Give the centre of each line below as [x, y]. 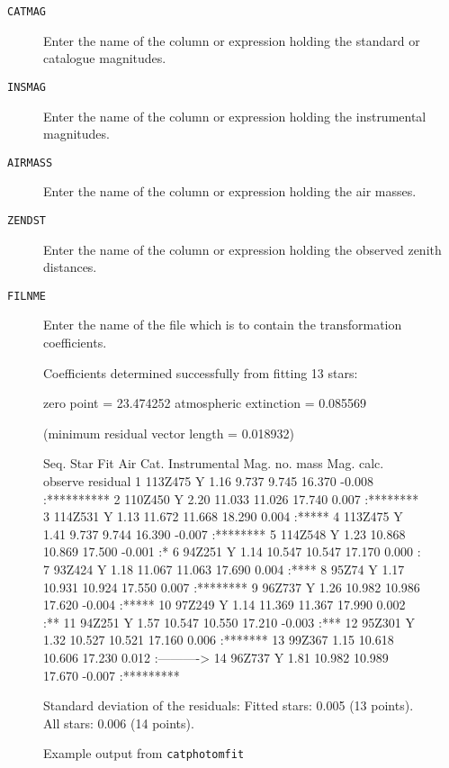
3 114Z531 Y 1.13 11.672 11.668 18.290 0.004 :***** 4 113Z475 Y [223, 516]
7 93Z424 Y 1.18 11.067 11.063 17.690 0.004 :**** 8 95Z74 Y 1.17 [224, 569]
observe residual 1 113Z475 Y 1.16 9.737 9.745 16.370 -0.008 [208, 481]
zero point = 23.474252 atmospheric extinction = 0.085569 [205, 403]
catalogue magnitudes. [105, 58]
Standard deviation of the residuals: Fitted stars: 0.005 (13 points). [229, 705]
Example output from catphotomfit [144, 753]
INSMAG [27, 87]
